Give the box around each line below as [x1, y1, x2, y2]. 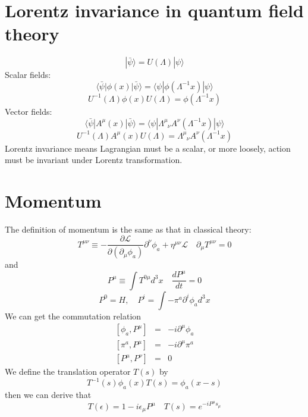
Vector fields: [5, 105, 52, 117]
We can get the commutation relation [5, 309, 142, 322]
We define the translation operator [5, 365, 131, 378]
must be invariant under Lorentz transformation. [5, 153, 183, 166]
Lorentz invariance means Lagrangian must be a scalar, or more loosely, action [5, 142, 291, 154]
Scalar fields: [5, 68, 51, 81]
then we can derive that [5, 388, 92, 400]
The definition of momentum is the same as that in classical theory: [5, 222, 252, 235]
